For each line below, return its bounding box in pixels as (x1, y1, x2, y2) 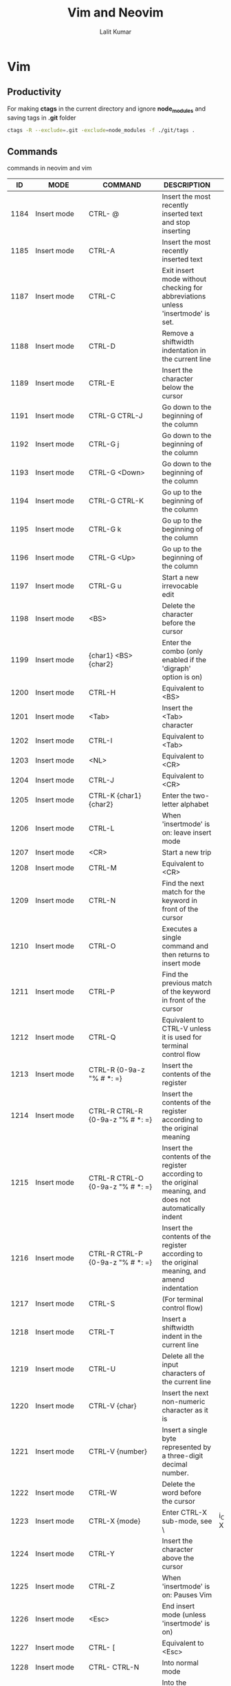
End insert (162, 1601, 195, 1611)
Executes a (162, 924, 198, 934)
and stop (162, 218, 190, 228)
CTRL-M (88, 863, 117, 873)
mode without (162, 274, 207, 284)
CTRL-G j (88, 439, 120, 449)
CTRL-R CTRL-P (88, 1249, 143, 1259)
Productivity (7, 86, 62, 98)
